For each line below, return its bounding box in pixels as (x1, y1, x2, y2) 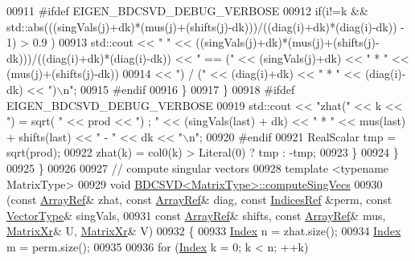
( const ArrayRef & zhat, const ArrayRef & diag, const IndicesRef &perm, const (6, 191, 392, 208)
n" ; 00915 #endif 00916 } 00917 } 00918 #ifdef (63, 80, 295, 97)
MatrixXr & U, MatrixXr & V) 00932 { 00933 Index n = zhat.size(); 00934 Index (6, 222, 401, 239)
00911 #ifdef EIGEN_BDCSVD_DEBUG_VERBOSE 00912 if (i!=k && (6, 2, 368, 18)
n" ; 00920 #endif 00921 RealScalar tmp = (188, 128, 397, 145)
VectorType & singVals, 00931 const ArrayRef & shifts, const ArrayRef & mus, (6, 206, 386, 223)
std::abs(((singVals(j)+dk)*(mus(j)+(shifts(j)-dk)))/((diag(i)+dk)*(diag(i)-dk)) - (6, 18, 405, 35)
